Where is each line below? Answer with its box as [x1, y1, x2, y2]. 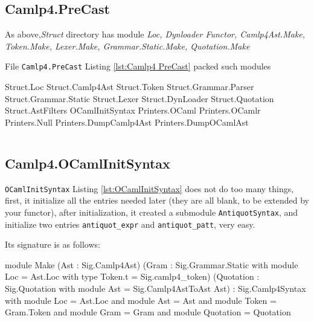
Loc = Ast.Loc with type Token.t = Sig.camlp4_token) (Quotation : [5, 270, 260, 283]
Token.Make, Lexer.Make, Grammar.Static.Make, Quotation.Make [5, 39, 250, 52]
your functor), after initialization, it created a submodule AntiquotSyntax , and [5, 205, 298, 218]
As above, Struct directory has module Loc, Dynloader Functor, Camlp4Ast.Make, [5, 28, 306, 40]
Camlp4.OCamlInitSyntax [5, 153, 170, 172]
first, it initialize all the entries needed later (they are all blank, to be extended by [5, 194, 309, 207]
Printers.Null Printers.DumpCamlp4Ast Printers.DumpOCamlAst [5, 115, 249, 128]
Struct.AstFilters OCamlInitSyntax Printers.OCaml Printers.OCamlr [5, 104, 261, 117]
